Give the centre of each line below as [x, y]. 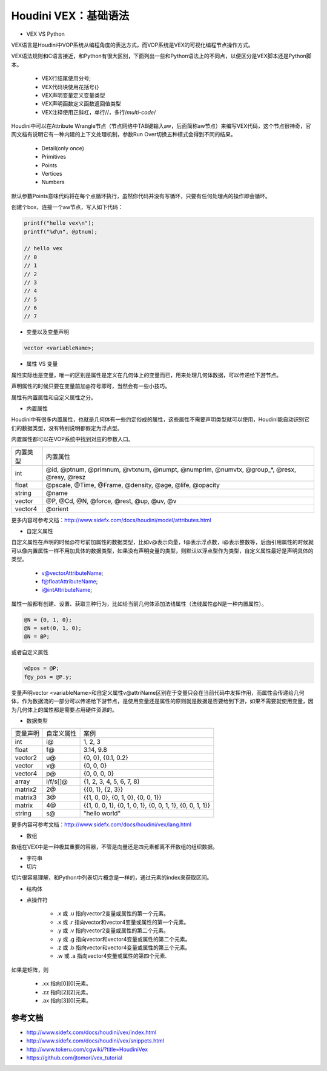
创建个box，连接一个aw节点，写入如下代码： [67, 207]
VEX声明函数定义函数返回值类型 [81, 104]
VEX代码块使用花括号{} [70, 87]
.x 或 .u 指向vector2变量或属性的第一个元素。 [113, 913]
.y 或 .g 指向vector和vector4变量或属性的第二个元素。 [124, 939]
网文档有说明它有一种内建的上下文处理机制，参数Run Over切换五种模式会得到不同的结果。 [124, 134]
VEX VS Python [45, 34]
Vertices [52, 174]
